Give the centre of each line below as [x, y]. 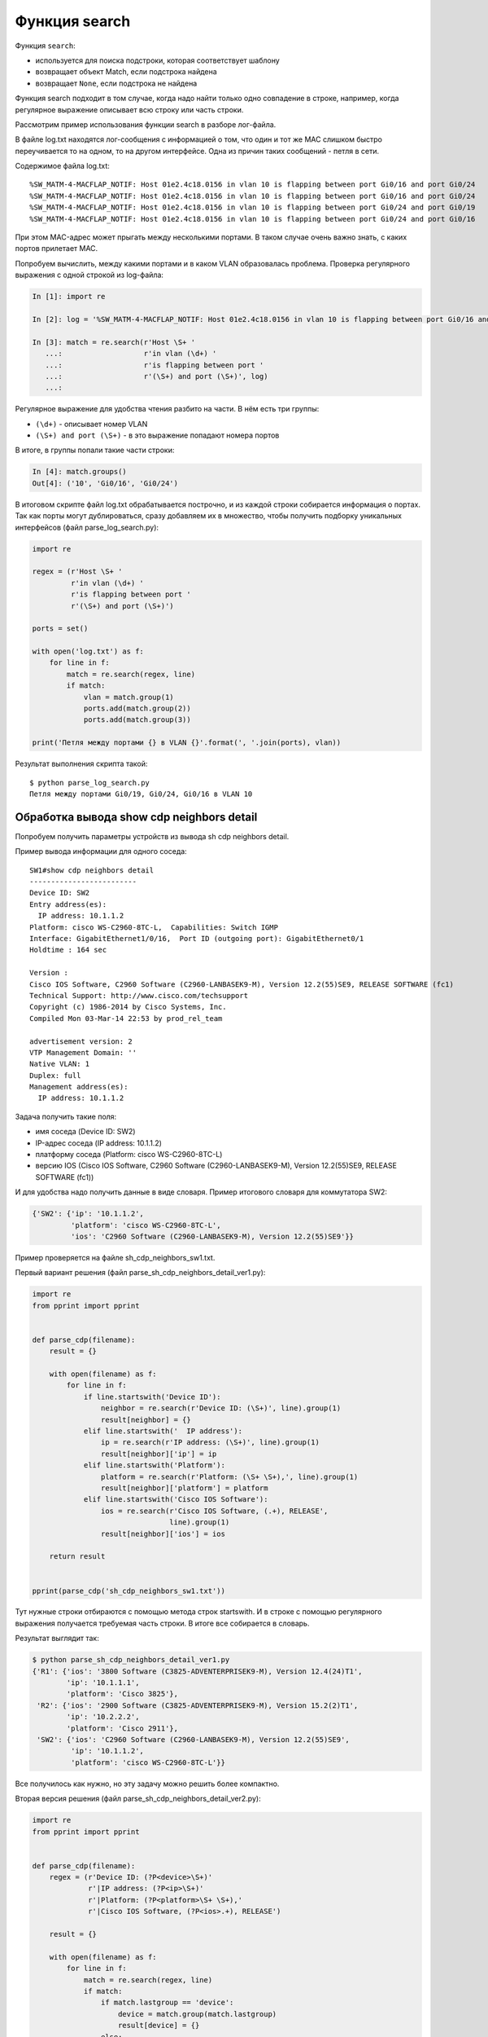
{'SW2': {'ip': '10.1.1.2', [88, 1214]
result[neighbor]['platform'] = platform [184, 1488]
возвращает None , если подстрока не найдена [116, 83]
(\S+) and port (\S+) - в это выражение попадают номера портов [157, 435]
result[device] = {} [159, 2026]
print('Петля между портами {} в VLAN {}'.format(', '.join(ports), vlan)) [187, 743]
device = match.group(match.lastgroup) [198, 2014]
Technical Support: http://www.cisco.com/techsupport [139, 995]
